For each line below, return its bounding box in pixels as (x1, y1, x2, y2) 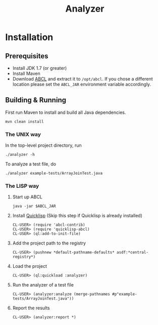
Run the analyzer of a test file (12, 282, 74, 288)
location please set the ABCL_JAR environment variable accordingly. (12, 82, 151, 87)
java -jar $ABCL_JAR (12, 204, 56, 209)
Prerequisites (5, 52, 48, 60)
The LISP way (5, 183, 39, 190)
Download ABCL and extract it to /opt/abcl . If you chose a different (12, 76, 153, 82)
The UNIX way (5, 131, 41, 138)
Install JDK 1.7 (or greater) (12, 65, 67, 71)
